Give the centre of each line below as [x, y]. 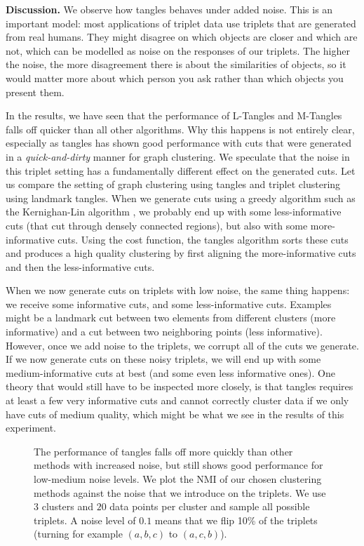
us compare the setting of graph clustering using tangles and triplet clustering [173, 184]
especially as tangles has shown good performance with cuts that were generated [178, 143]
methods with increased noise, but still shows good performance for [178, 465]
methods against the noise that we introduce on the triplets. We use [180, 492]
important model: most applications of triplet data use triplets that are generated [181, 23]
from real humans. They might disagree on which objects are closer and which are [182, 37]
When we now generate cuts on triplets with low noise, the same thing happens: [178, 290]
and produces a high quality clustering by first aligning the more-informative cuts [181, 253]
